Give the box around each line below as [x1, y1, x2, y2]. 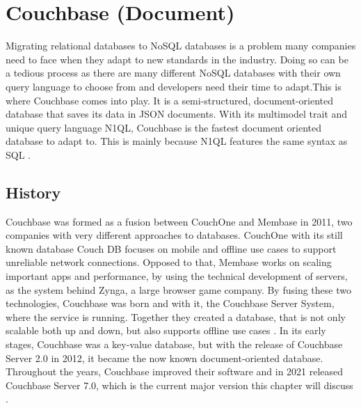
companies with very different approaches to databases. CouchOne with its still [6, 228, 343, 242]
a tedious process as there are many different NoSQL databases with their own [6, 65, 341, 80]
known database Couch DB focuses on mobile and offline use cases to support [6, 241, 337, 256]
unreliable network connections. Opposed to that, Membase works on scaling [6, 255, 332, 269]
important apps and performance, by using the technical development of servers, [6, 269, 348, 283]
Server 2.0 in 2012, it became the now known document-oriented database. [6, 350, 323, 365]
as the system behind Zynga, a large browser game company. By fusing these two [6, 282, 351, 297]
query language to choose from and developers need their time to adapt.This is [6, 79, 342, 93]
